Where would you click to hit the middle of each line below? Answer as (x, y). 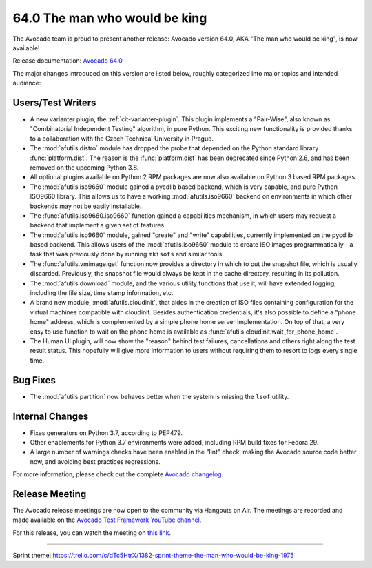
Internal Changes (51, 416)
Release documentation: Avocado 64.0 (68, 61)
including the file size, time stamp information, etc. (102, 293)
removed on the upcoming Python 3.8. (84, 167)
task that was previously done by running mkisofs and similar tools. (127, 254)
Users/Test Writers (54, 102)
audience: (27, 83)
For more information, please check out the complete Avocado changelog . (118, 474)
